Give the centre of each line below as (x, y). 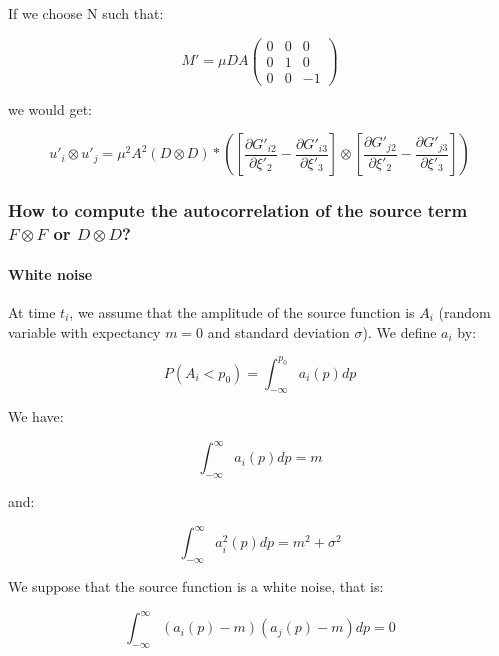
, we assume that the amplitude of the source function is (242, 311)
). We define (399, 331)
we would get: (50, 108)
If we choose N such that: (86, 13)
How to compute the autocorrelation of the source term (238, 210)
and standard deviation (278, 331)
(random (464, 311)
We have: (36, 416)
